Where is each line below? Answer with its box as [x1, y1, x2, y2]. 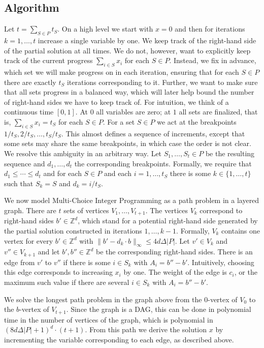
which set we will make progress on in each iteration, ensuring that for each [4, 66, 239, 77]
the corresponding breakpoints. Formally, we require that [74, 158, 252, 168]
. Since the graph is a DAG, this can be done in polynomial [66, 304, 251, 314]
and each [104, 168, 131, 179]
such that [4, 178, 34, 188]
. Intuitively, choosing [187, 256, 254, 267]
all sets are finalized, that [179, 106, 258, 117]
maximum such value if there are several [4, 276, 129, 287]
